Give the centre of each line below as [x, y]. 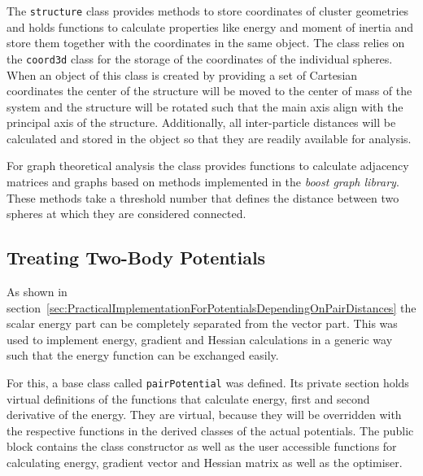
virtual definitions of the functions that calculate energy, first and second [188, 398]
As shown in [37, 292]
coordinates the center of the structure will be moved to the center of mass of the [209, 91]
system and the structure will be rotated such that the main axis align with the [205, 106]
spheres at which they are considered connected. [126, 214]
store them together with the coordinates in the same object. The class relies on [206, 43]
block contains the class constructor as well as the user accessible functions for [202, 446]
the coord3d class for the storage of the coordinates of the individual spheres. [200, 58]
